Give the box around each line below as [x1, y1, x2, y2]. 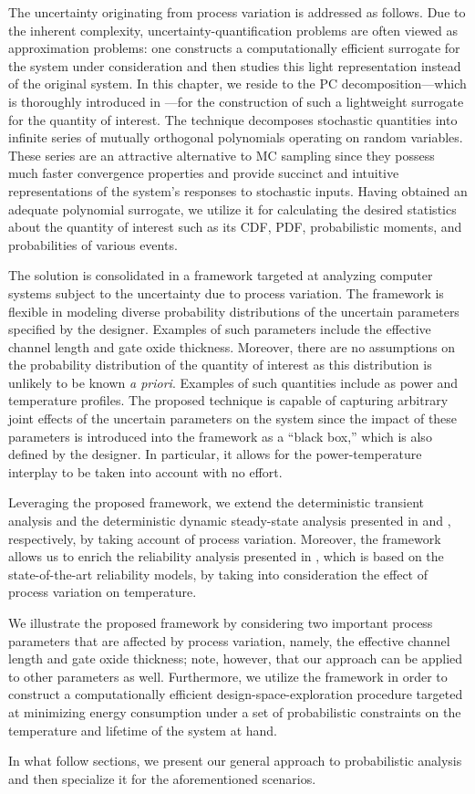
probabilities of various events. [8, 235, 178, 254]
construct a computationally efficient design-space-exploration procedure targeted [8, 684, 463, 704]
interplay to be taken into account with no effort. [8, 462, 283, 481]
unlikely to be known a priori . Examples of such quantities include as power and [8, 372, 459, 392]
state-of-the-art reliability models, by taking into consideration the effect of [8, 564, 429, 583]
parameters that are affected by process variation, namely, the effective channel [8, 631, 450, 650]
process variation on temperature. [8, 582, 197, 601]
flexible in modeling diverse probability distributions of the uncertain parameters [8, 301, 460, 320]
